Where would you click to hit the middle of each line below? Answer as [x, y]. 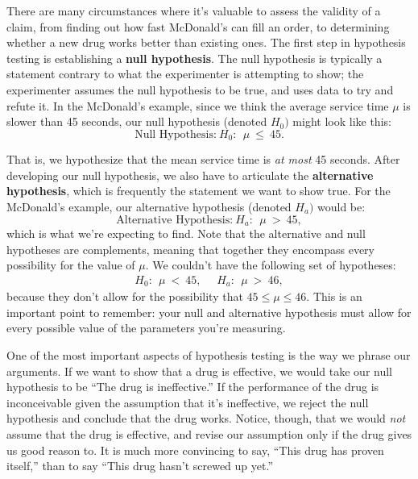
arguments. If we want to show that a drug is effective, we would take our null [200, 371]
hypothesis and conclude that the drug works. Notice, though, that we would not [206, 418]
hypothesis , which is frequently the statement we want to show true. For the [199, 191]
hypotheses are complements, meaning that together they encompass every [191, 249]
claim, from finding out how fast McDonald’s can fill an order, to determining [198, 26]
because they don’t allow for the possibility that [125, 296]
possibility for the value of [71, 265]
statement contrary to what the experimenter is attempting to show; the [185, 74]
